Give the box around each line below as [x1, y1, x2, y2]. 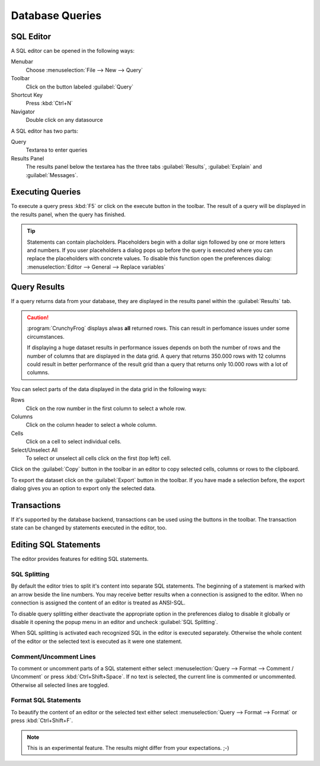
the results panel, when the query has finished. [11, 211, 126, 218]
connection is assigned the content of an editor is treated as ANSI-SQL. [11, 599, 186, 606]
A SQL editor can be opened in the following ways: [11, 48, 135, 55]
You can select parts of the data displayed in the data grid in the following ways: [11, 385, 207, 392]
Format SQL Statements [11, 696, 81, 704]
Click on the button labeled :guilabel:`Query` [25, 83, 133, 90]
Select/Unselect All [11, 446, 58, 453]
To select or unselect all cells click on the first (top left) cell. [25, 455, 171, 462]
